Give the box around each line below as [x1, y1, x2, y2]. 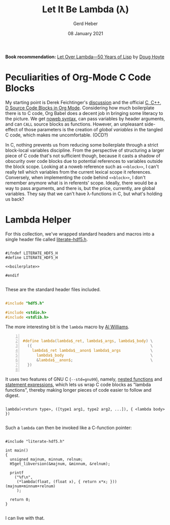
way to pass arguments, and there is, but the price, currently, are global [5, 185, 155, 191]
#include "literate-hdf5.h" [5, 439, 65, 444]
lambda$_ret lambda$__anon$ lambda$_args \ [32, 348, 153, 353]
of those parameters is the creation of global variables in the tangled [18, 126, 163, 132]
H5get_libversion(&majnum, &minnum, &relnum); [10, 461, 110, 467]
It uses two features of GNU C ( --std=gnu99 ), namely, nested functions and [5, 376, 162, 383]
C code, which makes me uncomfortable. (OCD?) [5, 132, 108, 138]
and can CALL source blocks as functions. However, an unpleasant [5, 121, 144, 127]
